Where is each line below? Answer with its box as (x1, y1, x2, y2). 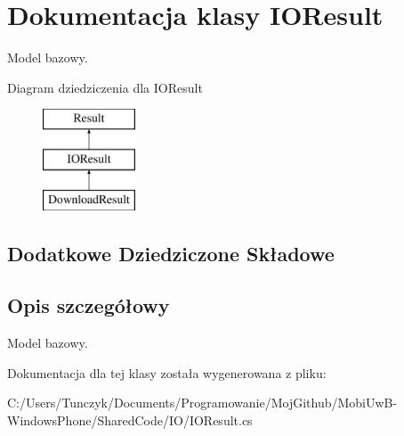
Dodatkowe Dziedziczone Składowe (7, 239, 335, 267)
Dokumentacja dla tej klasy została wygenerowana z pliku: (7, 363, 327, 382)
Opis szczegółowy (7, 292, 170, 319)
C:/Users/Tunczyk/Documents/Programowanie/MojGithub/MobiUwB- (7, 393, 398, 412)
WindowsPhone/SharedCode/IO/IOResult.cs (7, 411, 253, 430)
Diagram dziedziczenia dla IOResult (7, 78, 203, 96)
